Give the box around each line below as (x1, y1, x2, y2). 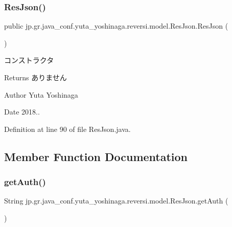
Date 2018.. (4, 106, 40, 117)
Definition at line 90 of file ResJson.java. (4, 123, 131, 134)
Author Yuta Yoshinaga (4, 89, 78, 100)
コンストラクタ (4, 55, 54, 65)
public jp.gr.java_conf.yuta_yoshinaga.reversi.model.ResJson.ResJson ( (4, 20, 228, 31)
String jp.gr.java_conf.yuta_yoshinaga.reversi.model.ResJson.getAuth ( (4, 195, 228, 206)
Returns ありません (4, 72, 67, 82)
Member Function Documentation (4, 148, 188, 164)
